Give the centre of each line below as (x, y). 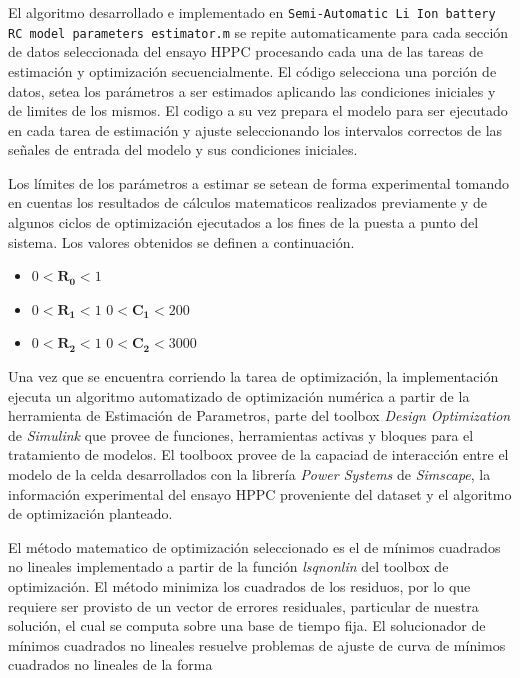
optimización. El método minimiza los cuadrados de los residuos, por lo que (239, 585)
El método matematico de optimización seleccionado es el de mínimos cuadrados (254, 546)
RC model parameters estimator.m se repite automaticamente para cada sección (258, 31)
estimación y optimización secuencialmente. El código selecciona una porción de (252, 70)
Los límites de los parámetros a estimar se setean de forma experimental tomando (258, 182)
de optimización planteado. (90, 513)
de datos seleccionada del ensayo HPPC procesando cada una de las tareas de (245, 51)
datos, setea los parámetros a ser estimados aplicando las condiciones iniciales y (252, 90)
